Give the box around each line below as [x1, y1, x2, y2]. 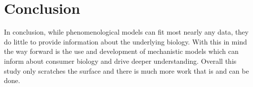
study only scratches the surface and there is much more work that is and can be [4, 65, 249, 76]
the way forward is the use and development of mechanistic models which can [4, 46, 239, 56]
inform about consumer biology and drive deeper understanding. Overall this [4, 55, 237, 66]
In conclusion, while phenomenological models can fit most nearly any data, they [4, 27, 249, 37]
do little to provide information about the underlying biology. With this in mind [4, 36, 247, 46]
